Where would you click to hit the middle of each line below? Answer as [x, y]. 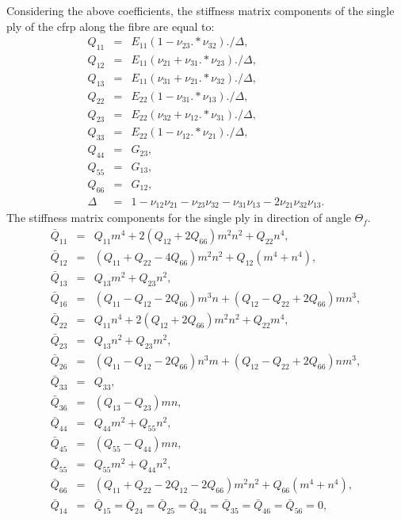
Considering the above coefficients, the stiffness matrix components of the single [200, 10]
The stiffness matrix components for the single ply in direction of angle [179, 218]
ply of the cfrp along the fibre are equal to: [111, 26]
